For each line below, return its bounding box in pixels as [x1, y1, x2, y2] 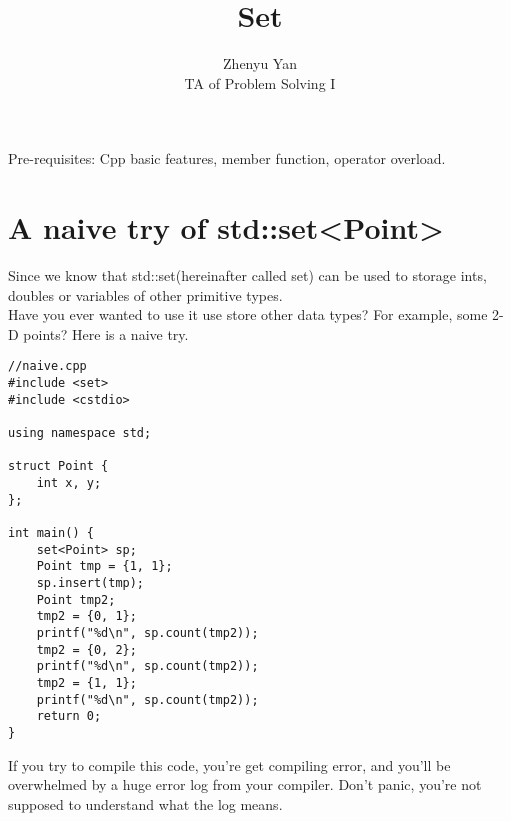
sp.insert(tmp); [36, 575, 145, 590]
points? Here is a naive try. [23, 323, 189, 344]
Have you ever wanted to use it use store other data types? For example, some [8, 304, 488, 325]
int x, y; [36, 476, 102, 490]
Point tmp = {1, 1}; [36, 559, 173, 574]
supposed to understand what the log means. [8, 793, 283, 814]
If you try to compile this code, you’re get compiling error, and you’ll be [8, 754, 451, 775]
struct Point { [8, 459, 109, 474]
